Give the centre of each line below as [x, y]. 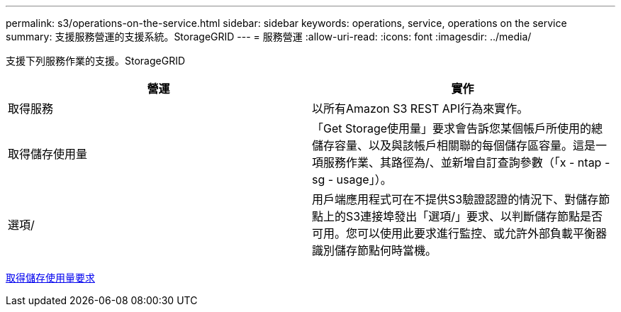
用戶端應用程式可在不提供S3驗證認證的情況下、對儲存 [455, 199]
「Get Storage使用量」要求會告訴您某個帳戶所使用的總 [458, 128]
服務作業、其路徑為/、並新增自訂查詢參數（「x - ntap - [467, 162]
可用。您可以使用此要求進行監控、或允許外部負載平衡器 [460, 233]
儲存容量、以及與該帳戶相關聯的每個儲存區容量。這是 [454, 145]
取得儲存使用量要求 [50, 278]
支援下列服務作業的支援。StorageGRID [96, 61]
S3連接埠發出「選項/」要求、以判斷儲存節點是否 [474, 216]
